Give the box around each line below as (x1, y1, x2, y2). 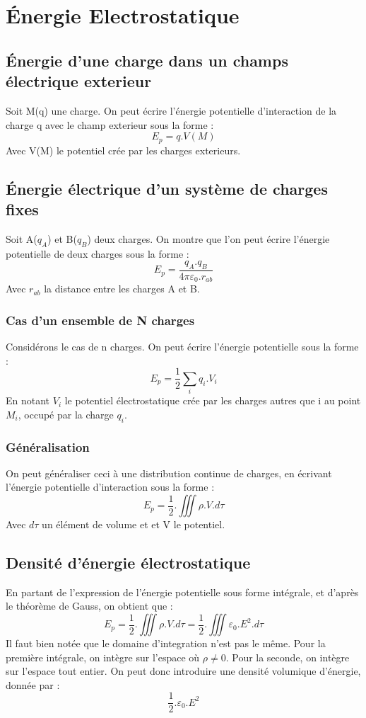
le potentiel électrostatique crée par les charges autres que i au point (64, 393, 361, 408)
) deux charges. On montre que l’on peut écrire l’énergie (87, 231, 330, 246)
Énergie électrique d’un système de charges (6, 177, 328, 199)
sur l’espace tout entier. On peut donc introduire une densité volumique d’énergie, (6, 663, 361, 678)
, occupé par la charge (18, 406, 114, 421)
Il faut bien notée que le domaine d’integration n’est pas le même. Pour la (6, 636, 326, 651)
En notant (6, 393, 50, 408)
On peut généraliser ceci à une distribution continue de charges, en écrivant (6, 465, 332, 480)
